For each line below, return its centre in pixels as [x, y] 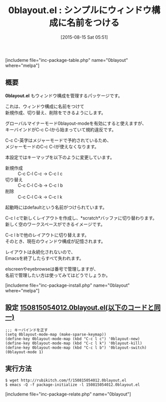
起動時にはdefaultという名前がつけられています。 [56, 207]
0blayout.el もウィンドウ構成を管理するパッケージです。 [64, 96]
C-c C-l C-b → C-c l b [40, 185]
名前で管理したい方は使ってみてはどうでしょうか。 [58, 275]
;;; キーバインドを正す [27, 330]
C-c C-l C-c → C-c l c [40, 174]
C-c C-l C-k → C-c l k [40, 197]
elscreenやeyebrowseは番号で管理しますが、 [52, 269]
